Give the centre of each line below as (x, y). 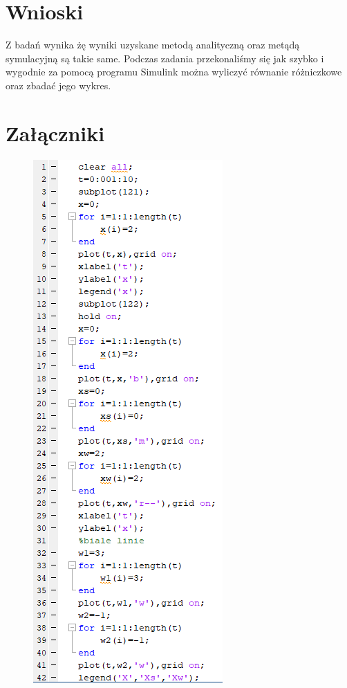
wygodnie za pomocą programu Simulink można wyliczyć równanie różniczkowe (174, 72)
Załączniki (55, 133)
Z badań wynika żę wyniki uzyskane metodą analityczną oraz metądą (153, 45)
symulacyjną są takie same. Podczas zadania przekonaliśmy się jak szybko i (165, 58)
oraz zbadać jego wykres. (58, 85)
